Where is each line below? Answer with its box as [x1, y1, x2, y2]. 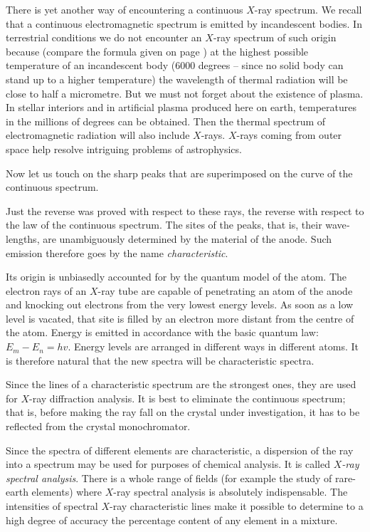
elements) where [31, 484, 102, 499]
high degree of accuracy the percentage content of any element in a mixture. [6, 512, 338, 527]
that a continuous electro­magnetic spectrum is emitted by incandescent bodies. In [6, 16, 362, 31]
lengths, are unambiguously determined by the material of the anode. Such [6, 231, 332, 246]
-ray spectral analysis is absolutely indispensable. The [113, 484, 348, 499]
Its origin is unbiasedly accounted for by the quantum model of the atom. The [6, 269, 347, 284]
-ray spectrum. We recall [254, 2, 362, 16]
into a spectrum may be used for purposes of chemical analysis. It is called [6, 457, 331, 471]
